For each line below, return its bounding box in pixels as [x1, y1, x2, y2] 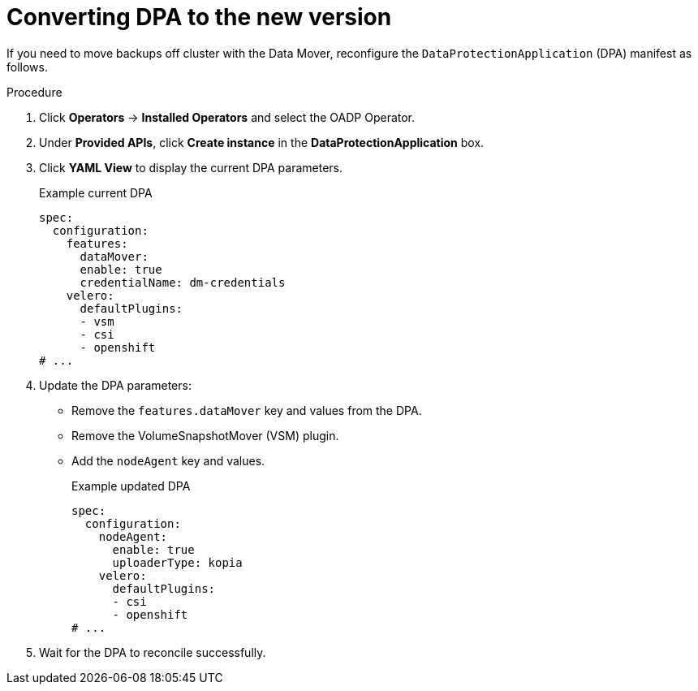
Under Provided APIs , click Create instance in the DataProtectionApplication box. [39, 135, 485, 149]
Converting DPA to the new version [6, 3, 392, 31]
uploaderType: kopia [112, 555, 243, 569]
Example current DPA [39, 185, 153, 200]
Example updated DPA [71, 478, 191, 493]
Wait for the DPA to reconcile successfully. [39, 645, 266, 659]
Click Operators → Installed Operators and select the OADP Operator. [39, 110, 416, 124]
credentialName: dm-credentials [80, 275, 286, 289]
